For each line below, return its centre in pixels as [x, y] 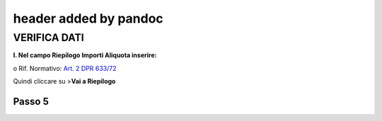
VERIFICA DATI [48, 38]
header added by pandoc [88, 18]
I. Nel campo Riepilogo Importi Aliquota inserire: [85, 55]
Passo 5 [31, 102]
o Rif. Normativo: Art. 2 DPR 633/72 [65, 68]
